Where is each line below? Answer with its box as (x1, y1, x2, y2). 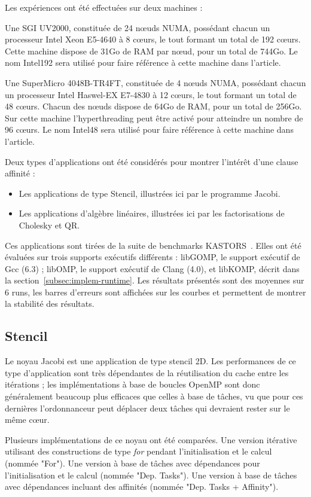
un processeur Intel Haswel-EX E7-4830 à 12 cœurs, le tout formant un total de (5, 88, 297, 100)
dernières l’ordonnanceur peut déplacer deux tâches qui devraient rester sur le (5, 401, 290, 414)
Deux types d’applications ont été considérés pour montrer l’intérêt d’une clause (5, 155, 298, 167)
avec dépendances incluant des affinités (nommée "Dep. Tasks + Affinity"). (5, 480, 279, 493)
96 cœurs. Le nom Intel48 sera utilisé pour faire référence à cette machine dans (5, 123, 294, 136)
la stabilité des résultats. (5, 297, 94, 310)
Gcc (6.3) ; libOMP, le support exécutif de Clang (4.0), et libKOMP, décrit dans (5, 262, 300, 275)
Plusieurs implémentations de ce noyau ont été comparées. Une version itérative (5, 433, 297, 446)
